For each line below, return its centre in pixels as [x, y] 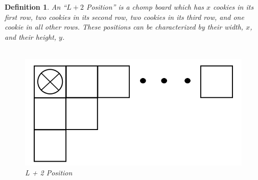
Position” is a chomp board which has [145, 7]
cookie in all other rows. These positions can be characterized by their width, [124, 27]
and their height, [31, 36]
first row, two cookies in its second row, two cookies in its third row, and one [124, 17]
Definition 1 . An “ [36, 7]
